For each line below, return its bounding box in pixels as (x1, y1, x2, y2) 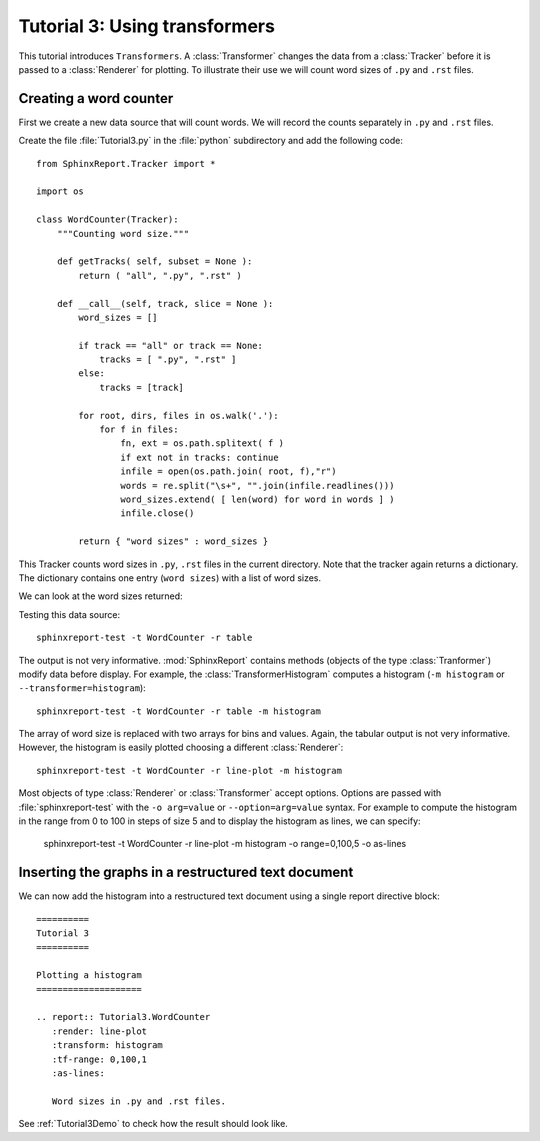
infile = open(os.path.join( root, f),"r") (120, 466, 337, 477)
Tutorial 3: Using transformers (18, 15, 275, 37)
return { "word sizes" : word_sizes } (78, 536, 269, 547)
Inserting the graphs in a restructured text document (18, 864, 354, 881)
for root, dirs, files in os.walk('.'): (78, 410, 279, 421)
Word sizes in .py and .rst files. (51, 1095, 227, 1107)
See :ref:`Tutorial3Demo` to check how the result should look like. (18, 1118, 289, 1130)
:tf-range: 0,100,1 (51, 1053, 148, 1065)
